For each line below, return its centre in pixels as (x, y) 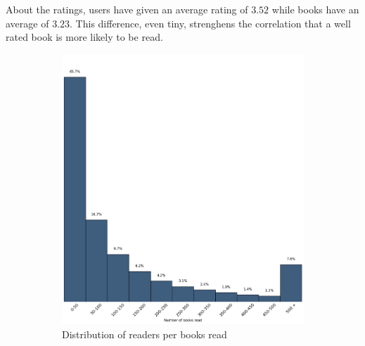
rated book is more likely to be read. (84, 37)
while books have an (315, 9)
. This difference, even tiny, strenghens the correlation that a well (210, 23)
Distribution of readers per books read (145, 334)
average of (27, 23)
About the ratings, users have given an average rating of (127, 9)
